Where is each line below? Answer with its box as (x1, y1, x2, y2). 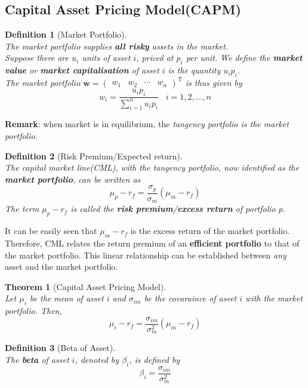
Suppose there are (5, 51, 69, 64)
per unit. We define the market (186, 51, 303, 64)
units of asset (82, 51, 131, 64)
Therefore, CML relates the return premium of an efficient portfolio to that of (5, 236, 300, 249)
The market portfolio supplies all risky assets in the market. (5, 39, 228, 52)
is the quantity (168, 64, 221, 76)
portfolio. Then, (5, 304, 62, 317)
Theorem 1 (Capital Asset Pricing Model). (5, 280, 167, 292)
